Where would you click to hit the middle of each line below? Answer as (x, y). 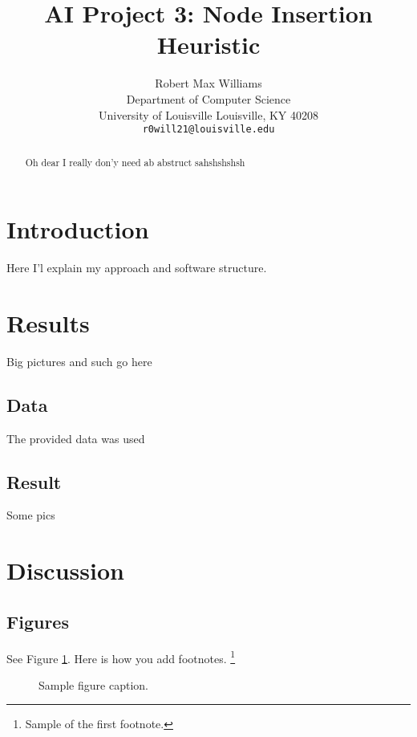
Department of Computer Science (208, 98)
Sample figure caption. (93, 684)
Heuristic (208, 45)
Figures (38, 621)
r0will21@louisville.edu (208, 130)
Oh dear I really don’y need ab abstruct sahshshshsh (135, 162)
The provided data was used (76, 438)
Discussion (65, 570)
